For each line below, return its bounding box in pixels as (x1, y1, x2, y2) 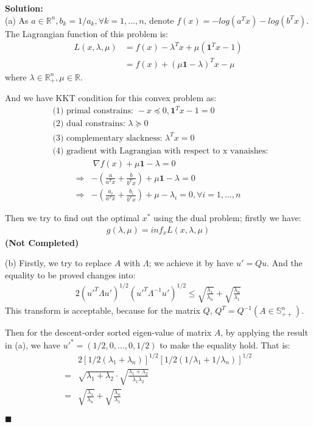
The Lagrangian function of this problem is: (5, 27, 169, 40)
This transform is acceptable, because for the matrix (5, 304, 200, 317)
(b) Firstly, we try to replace (5, 256, 111, 269)
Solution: (5, 2, 43, 14)
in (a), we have (5, 338, 60, 351)
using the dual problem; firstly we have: (153, 211, 301, 224)
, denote (144, 13, 174, 26)
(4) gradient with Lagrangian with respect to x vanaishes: (52, 146, 269, 155)
